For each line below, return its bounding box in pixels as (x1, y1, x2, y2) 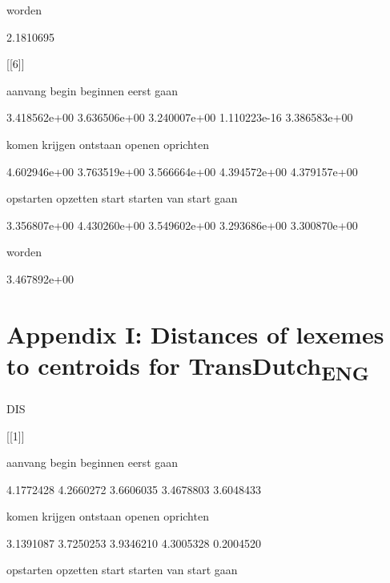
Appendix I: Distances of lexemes (6, 317, 384, 350)
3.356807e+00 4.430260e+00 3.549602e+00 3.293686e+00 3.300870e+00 (6, 216, 358, 233)
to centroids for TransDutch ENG (6, 348, 369, 386)
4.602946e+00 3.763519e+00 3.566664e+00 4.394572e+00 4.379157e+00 (6, 163, 358, 179)
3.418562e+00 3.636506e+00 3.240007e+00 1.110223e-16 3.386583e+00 (6, 109, 353, 126)
